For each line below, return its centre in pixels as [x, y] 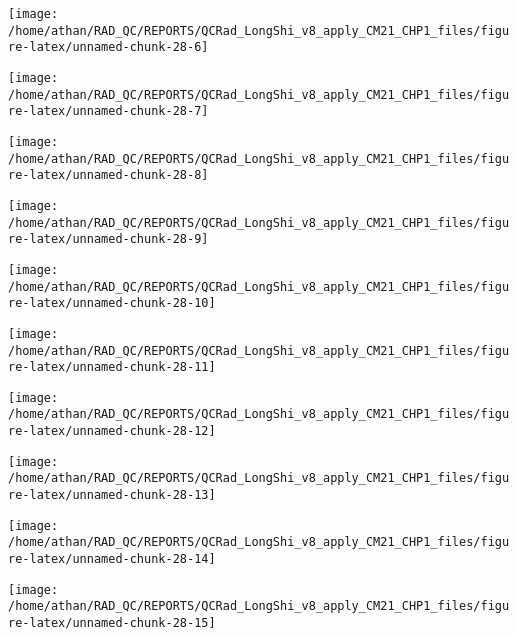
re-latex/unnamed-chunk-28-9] [108, 239]
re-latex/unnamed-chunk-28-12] [112, 431]
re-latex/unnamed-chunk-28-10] [112, 303]
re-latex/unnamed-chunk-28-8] [108, 175]
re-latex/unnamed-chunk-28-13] [112, 495]
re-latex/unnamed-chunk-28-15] [112, 623]
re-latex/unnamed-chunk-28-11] [112, 367]
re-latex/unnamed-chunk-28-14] [112, 559]
